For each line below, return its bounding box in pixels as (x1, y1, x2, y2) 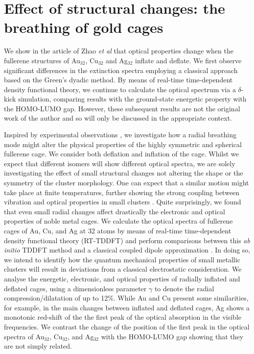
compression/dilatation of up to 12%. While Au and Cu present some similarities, (4, 293, 249, 303)
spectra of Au (4, 331, 45, 341)
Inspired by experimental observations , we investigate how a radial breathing (4, 129, 236, 140)
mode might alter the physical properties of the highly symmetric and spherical (4, 139, 242, 149)
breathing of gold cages (4, 17, 163, 37)
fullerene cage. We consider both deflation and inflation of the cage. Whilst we (4, 149, 239, 159)
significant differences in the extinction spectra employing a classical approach (4, 65, 238, 75)
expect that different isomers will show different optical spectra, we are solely (4, 158, 235, 168)
